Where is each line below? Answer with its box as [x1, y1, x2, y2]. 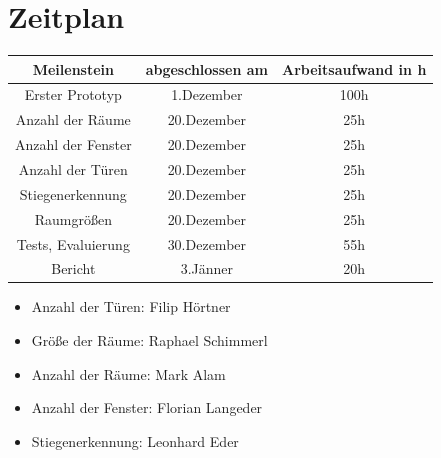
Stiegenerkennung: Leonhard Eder [31, 430, 239, 451]
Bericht [51, 258, 96, 279]
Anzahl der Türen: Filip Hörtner [31, 296, 231, 317]
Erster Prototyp [24, 84, 122, 105]
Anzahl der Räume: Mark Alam [31, 363, 226, 384]
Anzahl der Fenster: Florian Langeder [31, 397, 263, 418]
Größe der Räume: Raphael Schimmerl [31, 330, 268, 351]
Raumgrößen [34, 208, 112, 229]
